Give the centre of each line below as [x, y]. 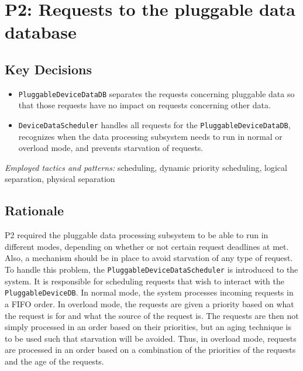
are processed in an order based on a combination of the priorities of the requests [150, 350]
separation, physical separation [60, 179]
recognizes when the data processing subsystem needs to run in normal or [150, 136]
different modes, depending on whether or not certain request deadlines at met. [147, 246]
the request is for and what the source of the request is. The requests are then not [152, 315]
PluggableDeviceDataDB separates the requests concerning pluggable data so [156, 93]
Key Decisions [49, 69]
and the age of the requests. [54, 361]
